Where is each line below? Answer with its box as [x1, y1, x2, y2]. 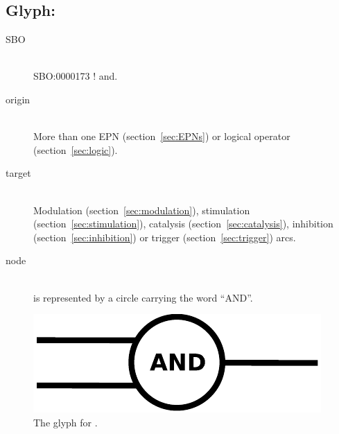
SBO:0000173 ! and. [33, 69, 118, 83]
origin [6, 92, 31, 106]
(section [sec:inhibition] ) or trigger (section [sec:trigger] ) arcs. [33, 229, 296, 244]
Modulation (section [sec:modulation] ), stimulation [33, 202, 250, 217]
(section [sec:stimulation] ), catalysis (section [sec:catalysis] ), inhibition [33, 216, 333, 231]
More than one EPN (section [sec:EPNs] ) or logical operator [33, 129, 290, 144]
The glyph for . [33, 415, 98, 429]
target [6, 166, 31, 180]
